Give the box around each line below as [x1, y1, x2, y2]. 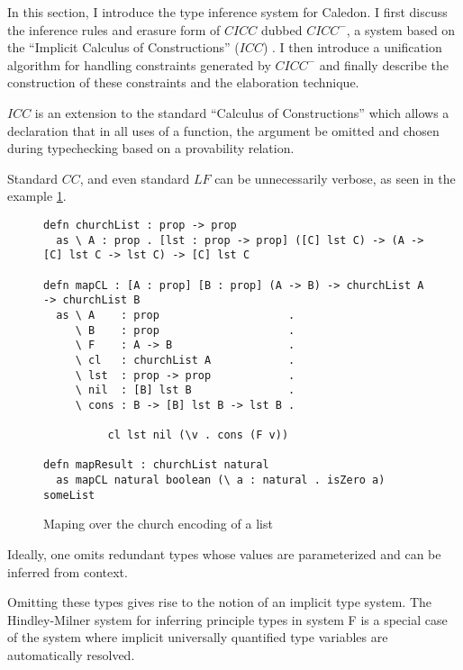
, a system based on [346, 20, 456, 39]
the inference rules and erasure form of [7, 20, 221, 39]
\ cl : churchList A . [75, 353, 295, 367]
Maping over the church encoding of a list [43, 514, 273, 533]
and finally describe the [319, 55, 449, 74]
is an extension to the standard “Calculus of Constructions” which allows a [34, 103, 449, 122]
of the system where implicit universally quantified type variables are [7, 628, 388, 647]
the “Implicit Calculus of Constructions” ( [7, 38, 240, 57]
